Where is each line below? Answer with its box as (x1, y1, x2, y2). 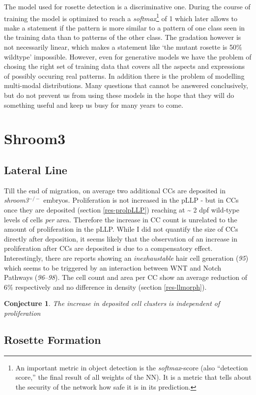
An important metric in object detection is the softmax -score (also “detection (15, 362, 248, 372)
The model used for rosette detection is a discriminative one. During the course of (4, 1, 251, 11)
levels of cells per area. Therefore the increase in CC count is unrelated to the (4, 214, 237, 224)
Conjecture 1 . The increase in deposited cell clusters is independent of (4, 298, 220, 308)
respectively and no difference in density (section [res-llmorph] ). (15, 281, 207, 292)
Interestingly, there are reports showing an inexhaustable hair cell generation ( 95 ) (4, 252, 249, 263)
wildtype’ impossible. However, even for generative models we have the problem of (4, 51, 252, 61)
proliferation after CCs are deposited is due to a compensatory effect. (4, 243, 213, 253)
